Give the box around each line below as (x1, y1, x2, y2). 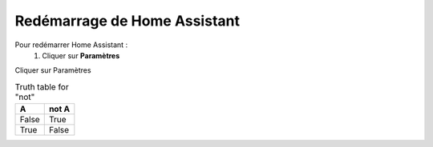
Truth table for (14, 81, 69, 92)
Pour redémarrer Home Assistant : (14, 40, 128, 50)
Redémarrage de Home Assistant (14, 12, 241, 30)
